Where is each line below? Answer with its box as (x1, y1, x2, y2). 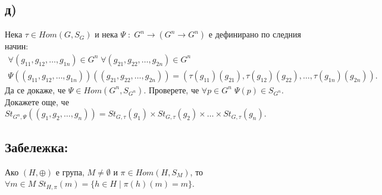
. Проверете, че (143, 83, 199, 96)
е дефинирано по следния (208, 28, 302, 40)
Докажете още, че (5, 95, 69, 108)
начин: (5, 40, 29, 52)
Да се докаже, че (5, 83, 66, 96)
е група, (55, 165, 84, 178)
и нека (95, 28, 118, 40)
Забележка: (5, 137, 68, 156)
